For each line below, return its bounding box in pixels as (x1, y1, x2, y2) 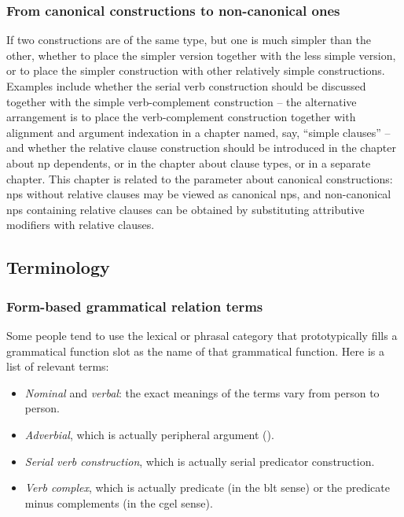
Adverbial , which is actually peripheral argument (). (24, 426, 274, 442)
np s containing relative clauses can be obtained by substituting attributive (6, 201, 365, 217)
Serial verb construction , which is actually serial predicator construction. (24, 452, 375, 469)
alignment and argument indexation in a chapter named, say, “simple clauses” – (6, 124, 391, 140)
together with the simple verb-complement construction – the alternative (6, 93, 357, 109)
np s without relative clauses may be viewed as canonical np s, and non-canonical (6, 186, 391, 202)
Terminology (6, 255, 110, 279)
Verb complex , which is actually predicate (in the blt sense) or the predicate (24, 479, 390, 496)
